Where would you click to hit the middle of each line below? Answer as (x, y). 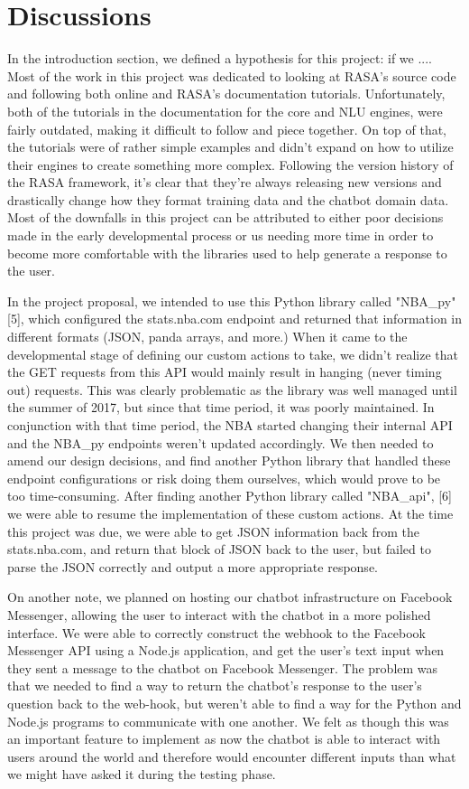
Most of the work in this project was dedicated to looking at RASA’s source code (232, 75)
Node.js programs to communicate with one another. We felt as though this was (228, 721)
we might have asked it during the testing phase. (142, 774)
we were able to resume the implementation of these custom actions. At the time (230, 513)
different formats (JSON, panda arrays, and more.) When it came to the (207, 337)
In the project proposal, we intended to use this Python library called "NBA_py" (232, 301)
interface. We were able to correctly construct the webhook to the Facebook (216, 632)
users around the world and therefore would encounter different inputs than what (232, 756)
